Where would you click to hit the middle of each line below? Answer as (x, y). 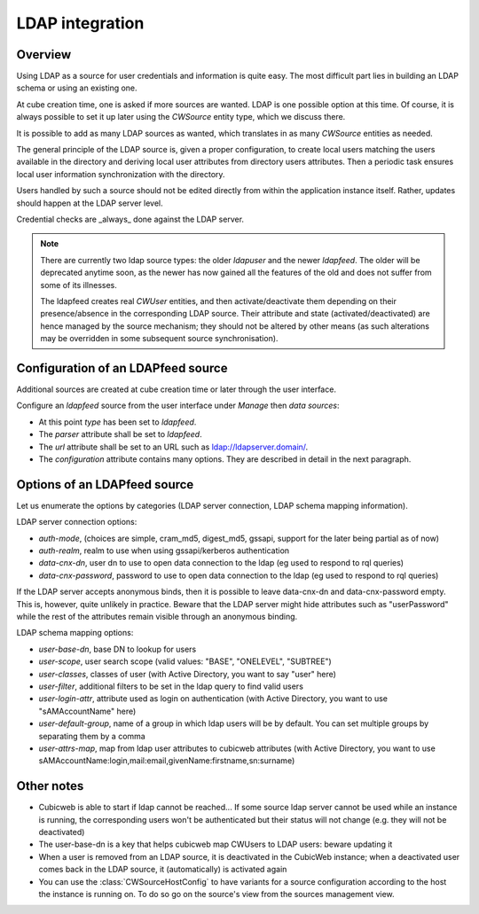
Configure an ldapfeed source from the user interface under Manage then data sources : (178, 406)
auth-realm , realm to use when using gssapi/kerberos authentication (164, 551)
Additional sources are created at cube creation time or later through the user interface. (177, 389)
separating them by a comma (92, 736)
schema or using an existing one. (77, 88)
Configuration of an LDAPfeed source (122, 368)
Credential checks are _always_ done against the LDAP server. (130, 219)
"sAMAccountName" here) (87, 711)
